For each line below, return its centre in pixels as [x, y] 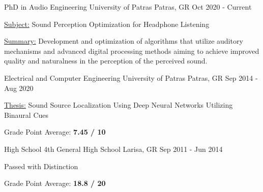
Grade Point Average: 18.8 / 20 [55, 183]
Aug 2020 [19, 88]
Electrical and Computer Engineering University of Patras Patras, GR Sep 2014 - [131, 77]
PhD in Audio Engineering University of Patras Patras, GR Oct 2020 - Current [128, 7]
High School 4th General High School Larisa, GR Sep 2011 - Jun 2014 [113, 149]
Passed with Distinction [41, 166]
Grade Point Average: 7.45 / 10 [55, 132]
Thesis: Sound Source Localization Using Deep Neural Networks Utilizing [119, 105]
